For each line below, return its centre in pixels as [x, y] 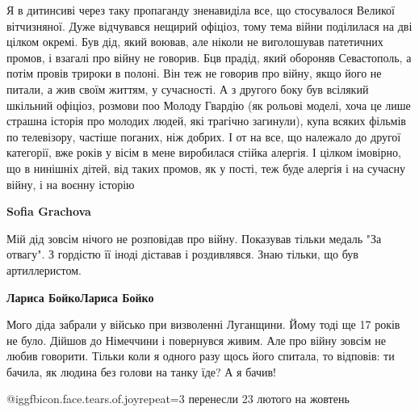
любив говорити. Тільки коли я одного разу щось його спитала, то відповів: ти [201, 356]
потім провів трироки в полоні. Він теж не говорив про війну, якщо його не [194, 73]
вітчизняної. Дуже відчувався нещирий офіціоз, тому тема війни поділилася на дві [209, 25]
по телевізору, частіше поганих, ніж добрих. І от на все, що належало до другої [204, 136]
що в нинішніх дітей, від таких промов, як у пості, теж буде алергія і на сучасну [206, 168]
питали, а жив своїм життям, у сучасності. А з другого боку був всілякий [188, 88]
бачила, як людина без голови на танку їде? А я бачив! [141, 371]
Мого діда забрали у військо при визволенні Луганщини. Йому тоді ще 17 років [203, 324]
